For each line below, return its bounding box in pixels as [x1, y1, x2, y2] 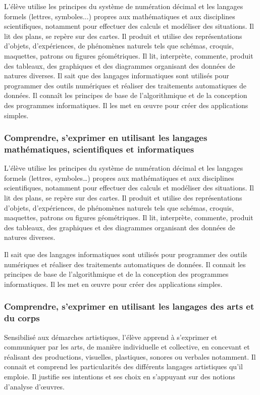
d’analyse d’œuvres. [4, 381, 65, 391]
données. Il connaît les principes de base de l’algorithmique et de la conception [4, 90, 247, 101]
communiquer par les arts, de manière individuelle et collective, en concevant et [4, 341, 250, 352]
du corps [4, 312, 40, 324]
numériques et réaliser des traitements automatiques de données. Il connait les [4, 259, 246, 269]
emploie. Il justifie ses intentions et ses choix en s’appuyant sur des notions [4, 371, 235, 381]
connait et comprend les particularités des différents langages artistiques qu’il [4, 361, 243, 372]
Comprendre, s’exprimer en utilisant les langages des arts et [4, 300, 254, 313]
